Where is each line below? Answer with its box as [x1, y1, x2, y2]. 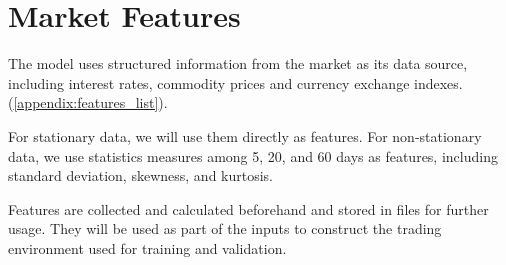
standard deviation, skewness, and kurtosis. [8, 165, 274, 186]
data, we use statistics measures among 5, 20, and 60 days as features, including [8, 145, 498, 166]
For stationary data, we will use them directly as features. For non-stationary [8, 125, 482, 146]
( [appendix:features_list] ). [8, 92, 168, 113]
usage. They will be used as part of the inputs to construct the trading [8, 218, 442, 239]
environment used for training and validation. [8, 237, 287, 258]
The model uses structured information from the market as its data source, [8, 53, 468, 74]
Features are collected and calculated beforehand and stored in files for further [8, 198, 489, 219]
